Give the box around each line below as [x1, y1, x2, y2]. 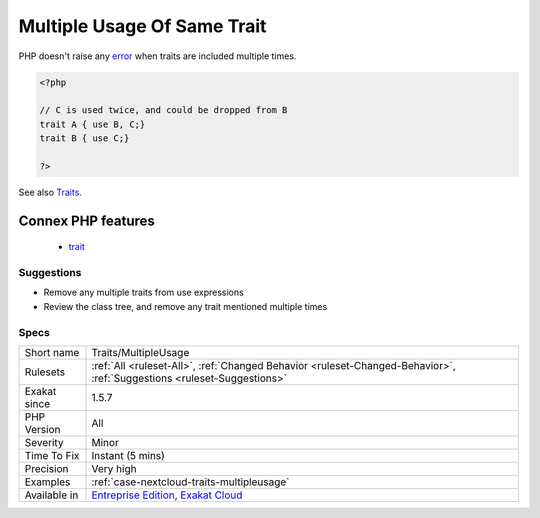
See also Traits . [18, 186, 82, 198]
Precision [24, 461, 69, 475]
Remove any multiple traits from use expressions [43, 286, 244, 299]
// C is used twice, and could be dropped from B [39, 105, 288, 116]
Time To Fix [24, 448, 80, 462]
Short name [24, 345, 80, 359]
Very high [91, 461, 137, 475]
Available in [24, 488, 79, 502]
